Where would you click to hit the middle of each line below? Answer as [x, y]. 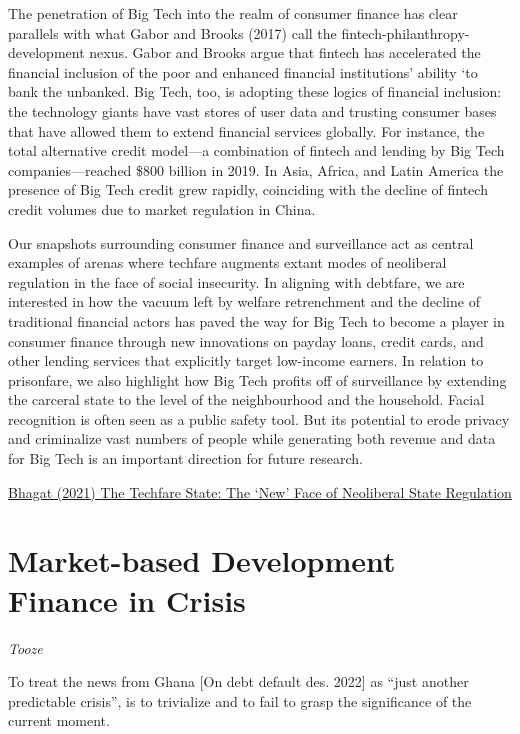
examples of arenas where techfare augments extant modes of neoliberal [227, 262]
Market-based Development [202, 560]
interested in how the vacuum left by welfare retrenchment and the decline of [244, 301]
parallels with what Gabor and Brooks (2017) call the [172, 32]
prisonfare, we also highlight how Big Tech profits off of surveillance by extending [257, 379]
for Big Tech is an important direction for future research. [185, 458]
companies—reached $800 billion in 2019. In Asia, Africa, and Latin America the [256, 169]
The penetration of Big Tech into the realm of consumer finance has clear [233, 13]
